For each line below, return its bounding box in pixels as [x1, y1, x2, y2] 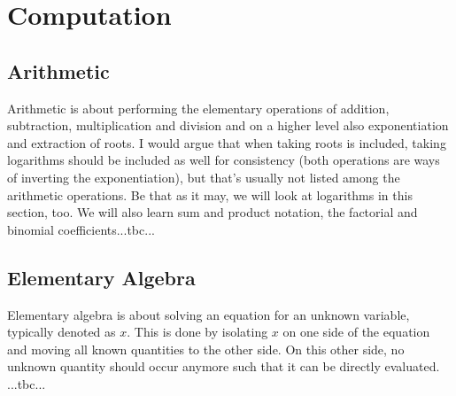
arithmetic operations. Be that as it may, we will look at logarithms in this [7, 185, 413, 204]
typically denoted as [7, 322, 116, 341]
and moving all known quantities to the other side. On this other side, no [7, 339, 405, 358]
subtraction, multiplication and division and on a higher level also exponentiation [7, 116, 449, 135]
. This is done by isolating [127, 322, 268, 341]
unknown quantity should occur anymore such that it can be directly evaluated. [7, 357, 440, 376]
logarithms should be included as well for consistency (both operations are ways [7, 151, 440, 169]
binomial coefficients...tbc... [7, 220, 155, 238]
